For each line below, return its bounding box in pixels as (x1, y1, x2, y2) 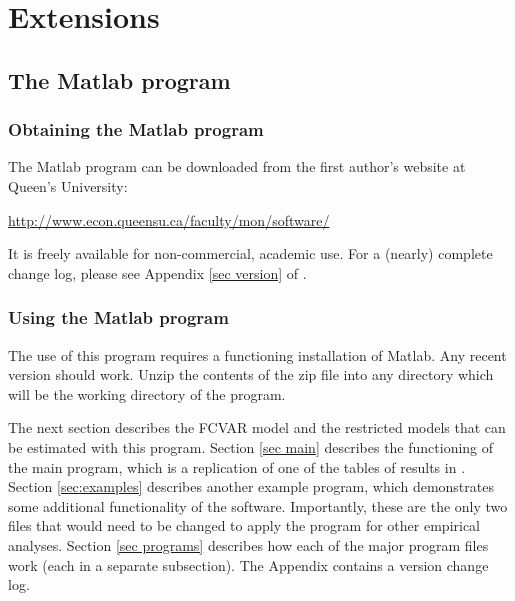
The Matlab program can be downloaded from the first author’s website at (8, 156, 466, 177)
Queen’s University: (8, 175, 128, 196)
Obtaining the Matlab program (8, 117, 264, 142)
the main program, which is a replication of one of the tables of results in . (8, 456, 466, 477)
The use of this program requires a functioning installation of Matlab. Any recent (8, 344, 507, 365)
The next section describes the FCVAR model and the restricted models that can (8, 417, 506, 438)
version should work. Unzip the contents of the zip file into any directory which (8, 364, 494, 385)
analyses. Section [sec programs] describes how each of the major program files (8, 534, 489, 555)
